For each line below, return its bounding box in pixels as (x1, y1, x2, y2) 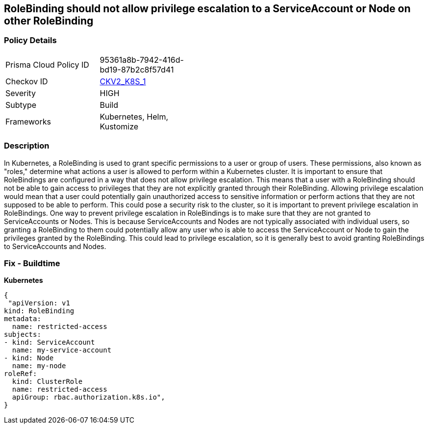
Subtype (5, 100, 37, 110)
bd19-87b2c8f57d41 (100, 64, 174, 75)
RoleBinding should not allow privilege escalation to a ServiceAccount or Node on (4, 2, 411, 15)
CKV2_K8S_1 (100, 76, 146, 86)
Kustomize (100, 121, 139, 131)
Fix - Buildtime (4, 258, 60, 268)
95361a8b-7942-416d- (100, 54, 184, 65)
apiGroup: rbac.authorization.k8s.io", (12, 393, 165, 402)
